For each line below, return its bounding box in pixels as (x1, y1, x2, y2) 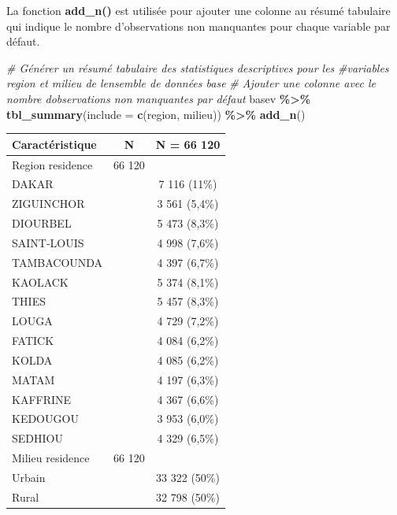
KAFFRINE (12, 391, 72, 407)
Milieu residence (12, 450, 90, 466)
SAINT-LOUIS (12, 234, 84, 250)
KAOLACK (12, 273, 69, 290)
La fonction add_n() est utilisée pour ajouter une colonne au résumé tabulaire (6, 2, 391, 18)
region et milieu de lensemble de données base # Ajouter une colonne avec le (6, 75, 377, 91)
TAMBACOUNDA (12, 254, 103, 270)
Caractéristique (12, 135, 97, 152)
